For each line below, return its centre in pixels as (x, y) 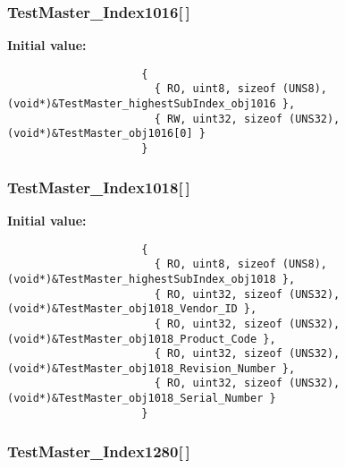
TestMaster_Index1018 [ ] (99, 187)
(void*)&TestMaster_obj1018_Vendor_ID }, (132, 309)
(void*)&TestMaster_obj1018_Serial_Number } (142, 399)
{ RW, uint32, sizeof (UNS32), (247, 119)
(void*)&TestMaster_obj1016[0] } (106, 134)
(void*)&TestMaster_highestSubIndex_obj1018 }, (151, 279)
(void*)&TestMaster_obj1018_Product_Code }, (142, 339)
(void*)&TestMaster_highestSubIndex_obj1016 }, (151, 104)
